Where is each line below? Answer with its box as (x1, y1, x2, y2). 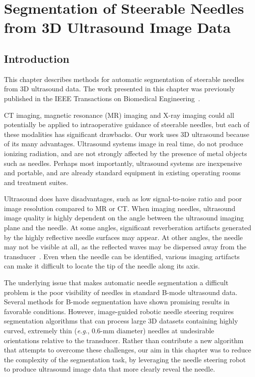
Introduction (4, 51, 70, 66)
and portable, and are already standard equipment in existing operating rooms (4, 167, 241, 178)
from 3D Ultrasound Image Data (4, 17, 231, 37)
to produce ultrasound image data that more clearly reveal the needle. (4, 364, 215, 374)
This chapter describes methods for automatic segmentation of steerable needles (4, 74, 245, 84)
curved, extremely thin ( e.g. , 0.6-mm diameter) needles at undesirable (4, 325, 214, 336)
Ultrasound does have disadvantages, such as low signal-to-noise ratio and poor (4, 193, 242, 204)
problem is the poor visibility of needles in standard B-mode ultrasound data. (4, 287, 238, 297)
